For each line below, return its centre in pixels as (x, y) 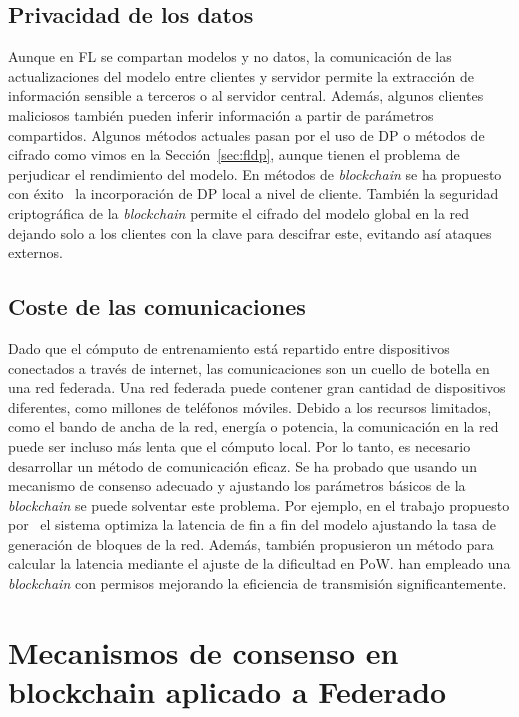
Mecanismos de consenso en (203, 651)
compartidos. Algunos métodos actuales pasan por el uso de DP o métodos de (246, 134)
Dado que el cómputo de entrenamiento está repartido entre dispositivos (229, 347)
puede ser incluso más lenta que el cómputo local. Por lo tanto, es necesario (239, 445)
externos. (35, 252)
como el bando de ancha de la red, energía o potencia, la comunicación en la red (253, 426)
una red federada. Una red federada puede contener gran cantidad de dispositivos (257, 387)
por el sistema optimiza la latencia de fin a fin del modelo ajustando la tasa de (252, 524)
